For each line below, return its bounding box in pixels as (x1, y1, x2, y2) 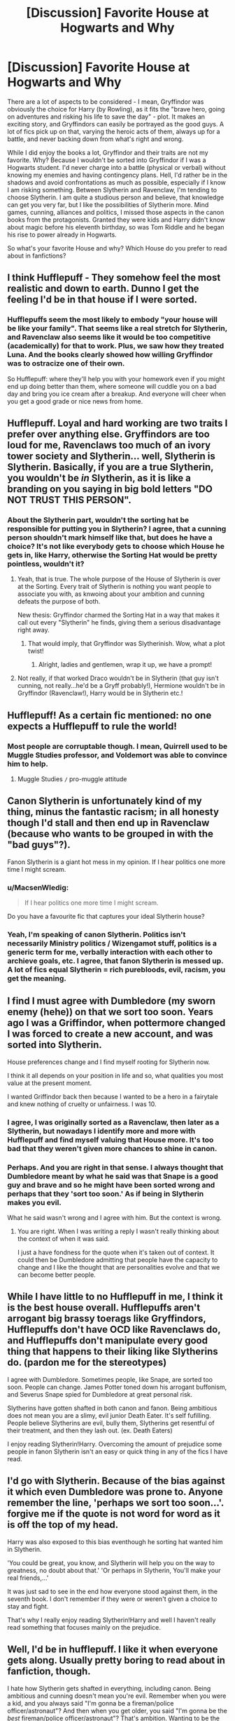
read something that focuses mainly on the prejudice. (7, 1623, 161, 1631)
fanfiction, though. (7, 1666, 91, 1677)
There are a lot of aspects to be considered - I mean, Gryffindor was (7, 97, 204, 106)
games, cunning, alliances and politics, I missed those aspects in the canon (7, 208, 225, 216)
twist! (27, 647, 44, 656)
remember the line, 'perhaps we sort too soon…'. (7, 1497, 224, 1509)
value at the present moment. (7, 1079, 92, 1087)
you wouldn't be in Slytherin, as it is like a (7, 472, 191, 484)
